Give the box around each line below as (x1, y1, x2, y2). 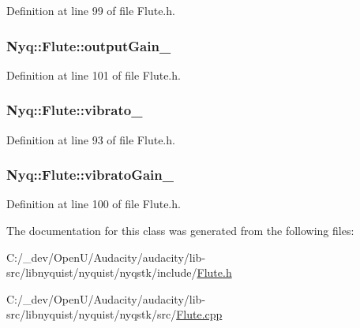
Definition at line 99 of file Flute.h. (6, 2, 175, 18)
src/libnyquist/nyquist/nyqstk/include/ (6, 264, 197, 281)
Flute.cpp (176, 306, 223, 322)
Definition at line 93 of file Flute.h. (6, 131, 175, 147)
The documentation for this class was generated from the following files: (6, 222, 354, 239)
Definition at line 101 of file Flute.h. (6, 66, 181, 83)
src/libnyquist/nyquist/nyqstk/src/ (6, 306, 177, 322)
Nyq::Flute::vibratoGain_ (6, 165, 174, 184)
